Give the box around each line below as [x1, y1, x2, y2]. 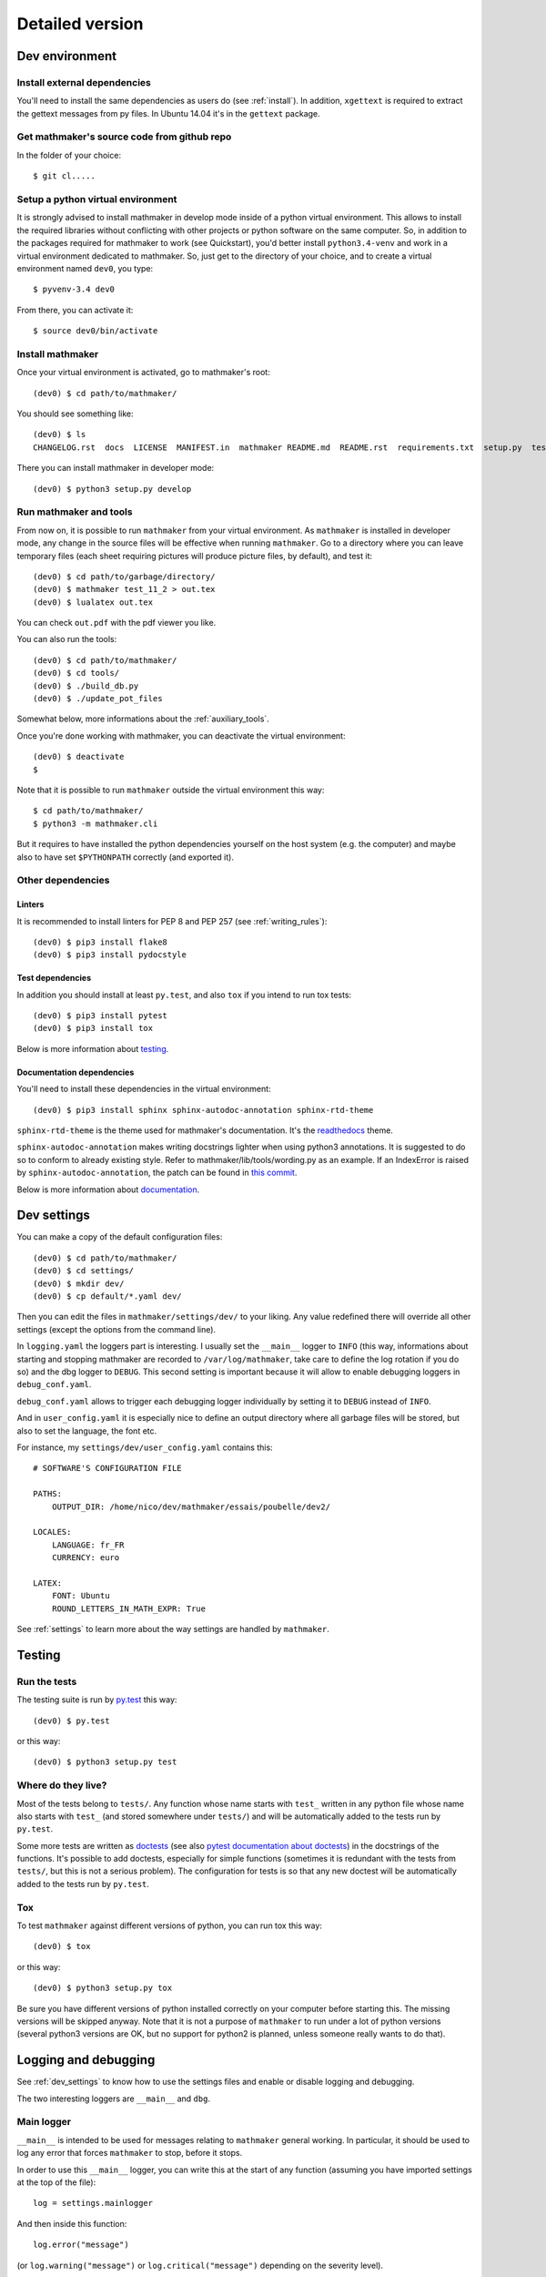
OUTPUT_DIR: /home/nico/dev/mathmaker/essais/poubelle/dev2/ [51, 1501, 331, 1512]
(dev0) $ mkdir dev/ [33, 1278, 125, 1289]
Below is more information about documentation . [16, 1184, 200, 1195]
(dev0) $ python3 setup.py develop [33, 484, 192, 494]
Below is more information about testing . [16, 1043, 169, 1054]
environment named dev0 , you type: [16, 262, 154, 273]
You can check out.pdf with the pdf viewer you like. [16, 618, 217, 628]
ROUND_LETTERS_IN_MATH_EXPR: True [51, 1603, 207, 1614]
